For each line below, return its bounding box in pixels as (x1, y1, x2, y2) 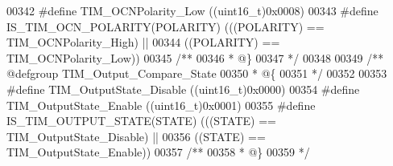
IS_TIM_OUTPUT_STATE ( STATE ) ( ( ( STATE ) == (6, 112, 276, 129)
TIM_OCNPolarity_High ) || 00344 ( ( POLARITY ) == (6, 34, 280, 51)
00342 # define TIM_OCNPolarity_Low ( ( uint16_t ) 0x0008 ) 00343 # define (6, 2, 379, 18)
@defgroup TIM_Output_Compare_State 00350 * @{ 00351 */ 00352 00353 (6, 65, 387, 82)
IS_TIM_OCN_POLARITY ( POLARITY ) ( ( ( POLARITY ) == (6, 18, 325, 34)
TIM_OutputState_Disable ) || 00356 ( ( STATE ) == (6, 128, 266, 144)
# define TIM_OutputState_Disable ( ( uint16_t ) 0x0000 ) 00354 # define (6, 80, 360, 97)
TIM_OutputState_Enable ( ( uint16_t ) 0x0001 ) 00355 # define (6, 96, 316, 113)
